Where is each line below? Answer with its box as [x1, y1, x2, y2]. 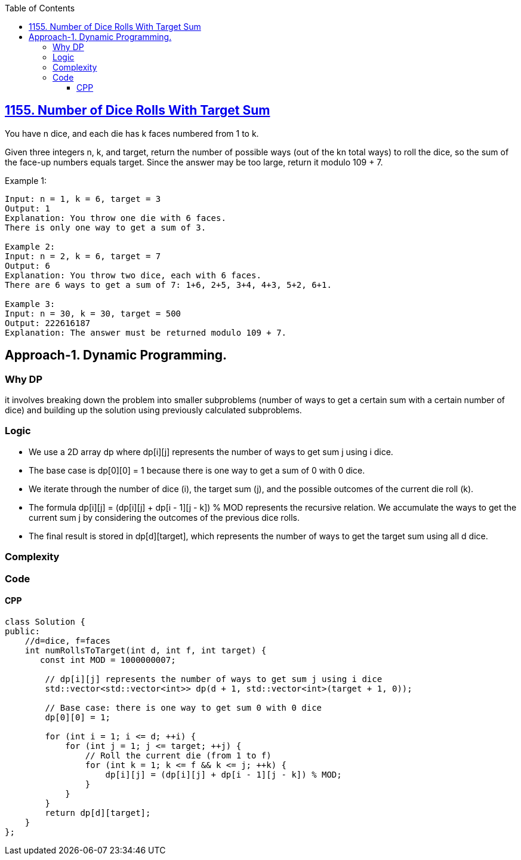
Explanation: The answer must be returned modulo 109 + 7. [5, 327, 287, 337]
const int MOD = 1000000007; [40, 655, 176, 665]
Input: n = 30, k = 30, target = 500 [5, 308, 181, 318]
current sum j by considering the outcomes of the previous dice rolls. [29, 512, 300, 523]
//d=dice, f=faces [24, 635, 111, 646]
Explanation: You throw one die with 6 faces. [5, 213, 226, 223]
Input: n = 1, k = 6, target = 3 [5, 193, 161, 204]
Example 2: [5, 241, 56, 251]
